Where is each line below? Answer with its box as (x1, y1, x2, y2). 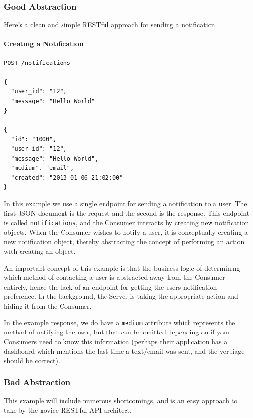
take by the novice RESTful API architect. (4, 405, 132, 415)
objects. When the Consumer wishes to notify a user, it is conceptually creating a (4, 227, 248, 237)
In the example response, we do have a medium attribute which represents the (4, 317, 235, 327)
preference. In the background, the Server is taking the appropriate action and (4, 291, 238, 301)
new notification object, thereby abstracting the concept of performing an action (4, 236, 245, 247)
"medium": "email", (11, 165, 74, 172)
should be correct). (4, 355, 60, 365)
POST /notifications (4, 59, 71, 66)
